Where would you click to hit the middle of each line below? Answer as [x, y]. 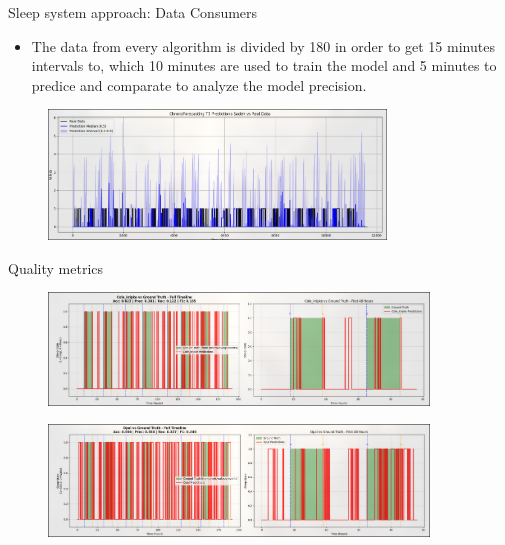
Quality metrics [56, 267]
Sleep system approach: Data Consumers [133, 12]
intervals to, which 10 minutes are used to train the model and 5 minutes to [264, 65]
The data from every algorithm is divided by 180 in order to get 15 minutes [263, 45]
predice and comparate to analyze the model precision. [199, 84]
